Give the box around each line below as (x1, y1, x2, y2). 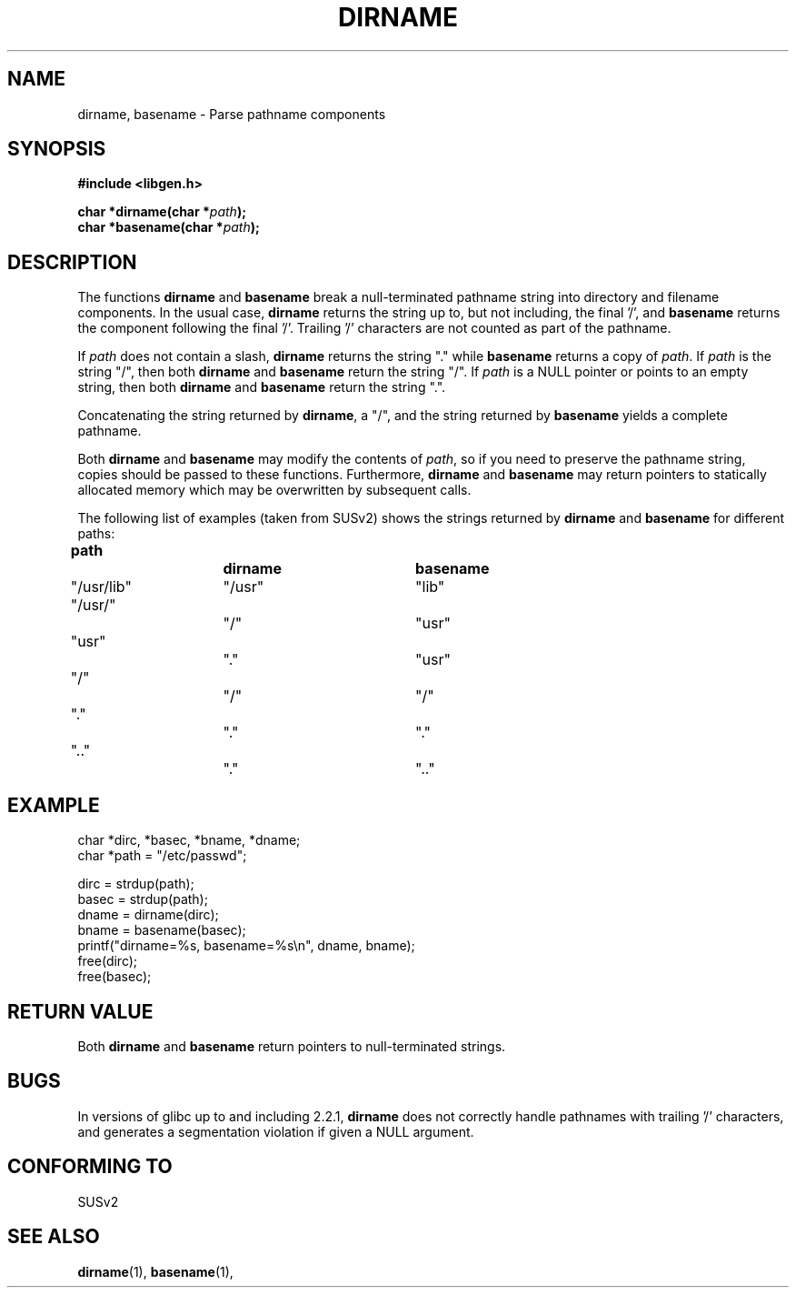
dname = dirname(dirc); (77, 907, 219, 923)
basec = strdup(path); (77, 891, 208, 908)
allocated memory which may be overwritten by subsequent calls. (77, 482, 472, 498)
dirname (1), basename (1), (77, 1263, 234, 1280)
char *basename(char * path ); (77, 219, 260, 236)
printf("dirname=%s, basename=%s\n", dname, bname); (77, 938, 415, 954)
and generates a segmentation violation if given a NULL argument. (77, 1123, 474, 1139)
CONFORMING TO (7, 1155, 173, 1179)
